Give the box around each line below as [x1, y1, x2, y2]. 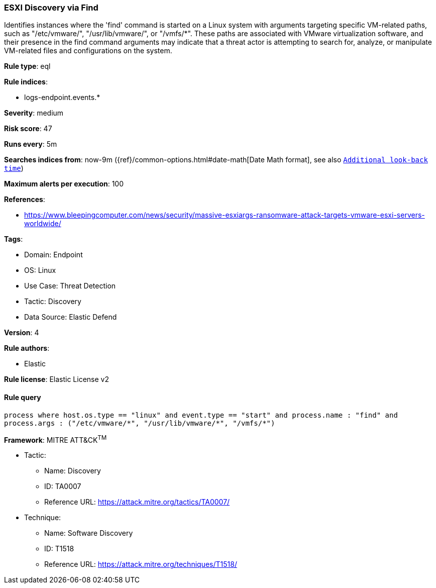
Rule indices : [4, 77, 48, 86]
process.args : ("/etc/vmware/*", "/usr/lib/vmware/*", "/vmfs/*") [4, 419, 275, 427]
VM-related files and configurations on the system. [4, 46, 172, 55]
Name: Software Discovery [44, 529, 133, 538]
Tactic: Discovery [24, 297, 81, 306]
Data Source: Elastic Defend [24, 313, 117, 322]
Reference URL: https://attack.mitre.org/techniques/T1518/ [44, 560, 237, 569]
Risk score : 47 [4, 124, 52, 133]
